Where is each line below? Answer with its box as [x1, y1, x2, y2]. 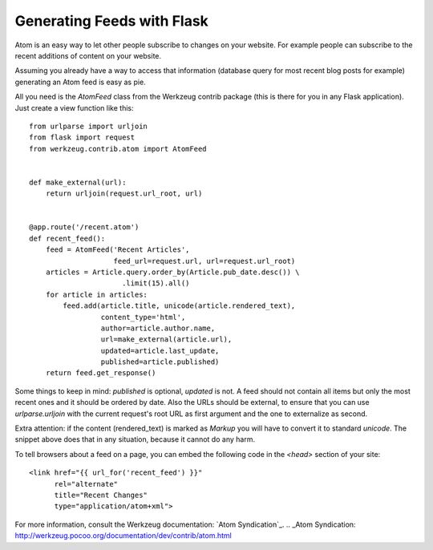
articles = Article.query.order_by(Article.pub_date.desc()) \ [45, 267, 300, 277]
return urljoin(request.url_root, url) [45, 189, 203, 198]
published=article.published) [100, 358, 220, 366]
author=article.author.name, [100, 323, 216, 333]
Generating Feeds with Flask [14, 12, 208, 30]
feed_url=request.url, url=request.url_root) [113, 257, 296, 265]
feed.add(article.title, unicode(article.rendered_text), [63, 301, 296, 310]
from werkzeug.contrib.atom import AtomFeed [29, 144, 208, 153]
